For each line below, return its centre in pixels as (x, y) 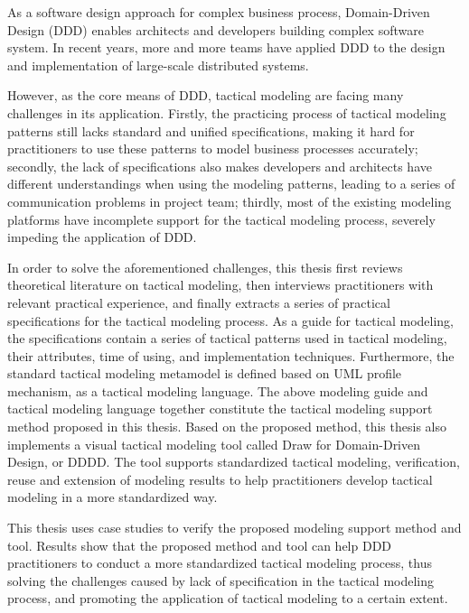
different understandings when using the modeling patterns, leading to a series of (231, 184)
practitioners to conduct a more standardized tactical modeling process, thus (220, 563)
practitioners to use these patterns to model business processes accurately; (213, 149)
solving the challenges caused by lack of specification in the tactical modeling (221, 580)
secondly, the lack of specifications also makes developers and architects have (220, 166)
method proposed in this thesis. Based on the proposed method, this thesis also (227, 427)
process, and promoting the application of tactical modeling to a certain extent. (228, 598)
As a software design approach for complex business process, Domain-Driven (219, 12)
